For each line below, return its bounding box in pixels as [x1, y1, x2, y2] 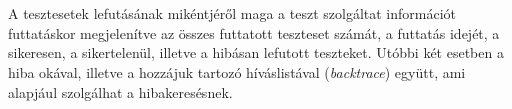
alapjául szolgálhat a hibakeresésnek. [8, 81, 233, 102]
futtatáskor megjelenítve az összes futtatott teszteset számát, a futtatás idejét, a [8, 22, 500, 43]
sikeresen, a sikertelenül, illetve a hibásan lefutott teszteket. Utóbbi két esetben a [8, 42, 504, 63]
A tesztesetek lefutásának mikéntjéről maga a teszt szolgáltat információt [8, 3, 457, 24]
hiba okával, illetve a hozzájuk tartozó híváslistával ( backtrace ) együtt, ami [8, 61, 466, 82]
